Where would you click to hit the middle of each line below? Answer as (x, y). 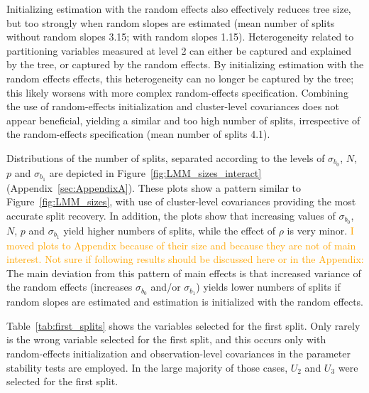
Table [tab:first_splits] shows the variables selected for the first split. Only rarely (183, 325)
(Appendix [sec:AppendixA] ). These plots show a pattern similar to (154, 187)
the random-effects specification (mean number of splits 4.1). (138, 134)
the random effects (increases (70, 287)
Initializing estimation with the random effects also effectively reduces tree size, (179, 9)
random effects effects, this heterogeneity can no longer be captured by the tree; (180, 78)
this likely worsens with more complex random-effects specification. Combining (177, 92)
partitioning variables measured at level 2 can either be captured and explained (179, 50)
